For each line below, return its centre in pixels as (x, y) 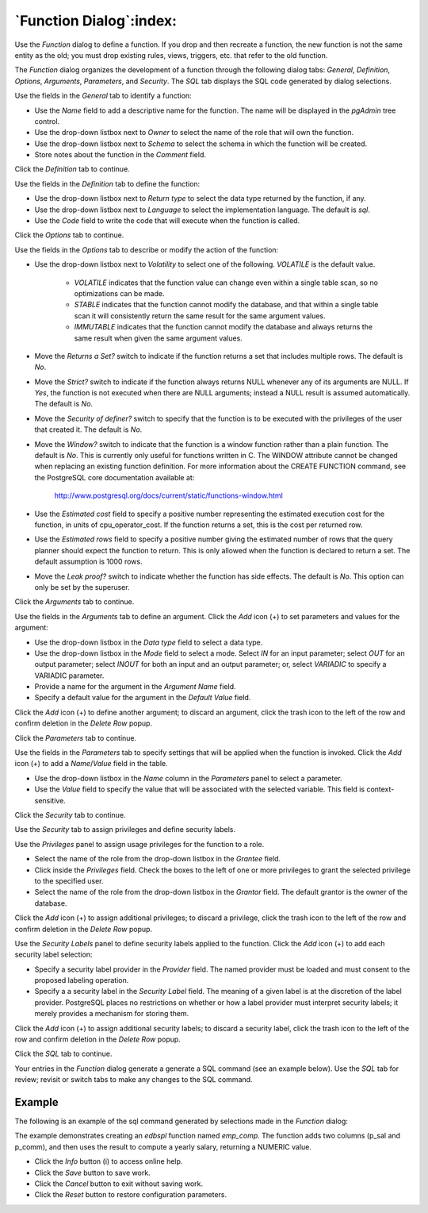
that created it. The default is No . (88, 429)
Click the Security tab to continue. (70, 814)
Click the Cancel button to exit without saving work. (119, 1184)
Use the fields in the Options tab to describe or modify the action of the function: (147, 249)
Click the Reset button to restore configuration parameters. (131, 1195)
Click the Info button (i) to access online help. (109, 1161)
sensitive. (50, 800)
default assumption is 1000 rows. (88, 562)
